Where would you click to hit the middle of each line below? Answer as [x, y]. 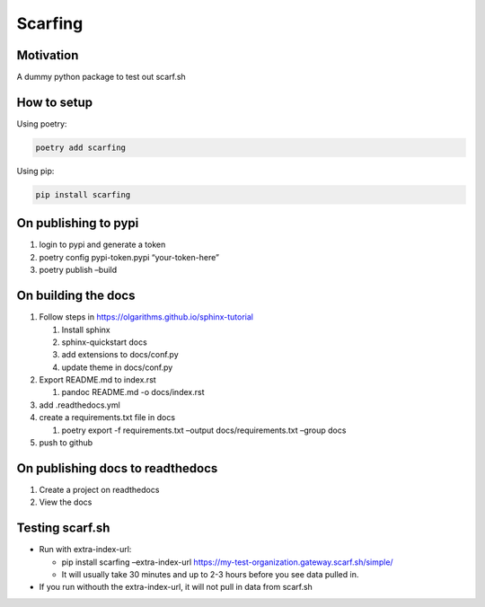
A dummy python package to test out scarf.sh [101, 77]
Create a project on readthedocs [99, 489]
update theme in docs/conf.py [117, 367]
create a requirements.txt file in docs [107, 418]
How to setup [55, 102]
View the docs [66, 502]
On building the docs [76, 296]
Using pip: [35, 171]
